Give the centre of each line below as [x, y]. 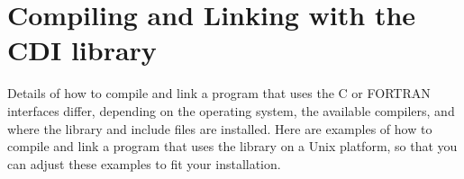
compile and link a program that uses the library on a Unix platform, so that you [232, 146]
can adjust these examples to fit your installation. [144, 163]
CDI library [82, 50]
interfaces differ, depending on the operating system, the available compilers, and [231, 110]
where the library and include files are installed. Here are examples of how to [220, 128]
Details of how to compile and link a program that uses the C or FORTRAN [219, 93]
